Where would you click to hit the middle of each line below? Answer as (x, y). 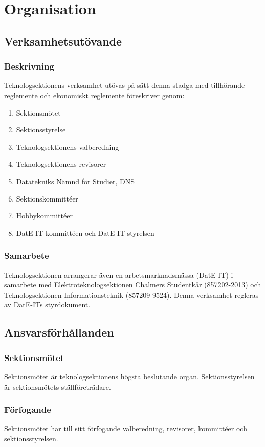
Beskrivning (29, 66)
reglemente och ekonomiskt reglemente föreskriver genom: (94, 95)
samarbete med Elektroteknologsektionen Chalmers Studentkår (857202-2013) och (133, 285)
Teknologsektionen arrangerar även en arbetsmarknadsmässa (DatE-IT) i (119, 274)
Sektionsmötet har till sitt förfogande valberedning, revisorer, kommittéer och (126, 428)
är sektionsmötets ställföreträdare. (58, 386)
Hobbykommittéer (44, 216)
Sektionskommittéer (47, 198)
